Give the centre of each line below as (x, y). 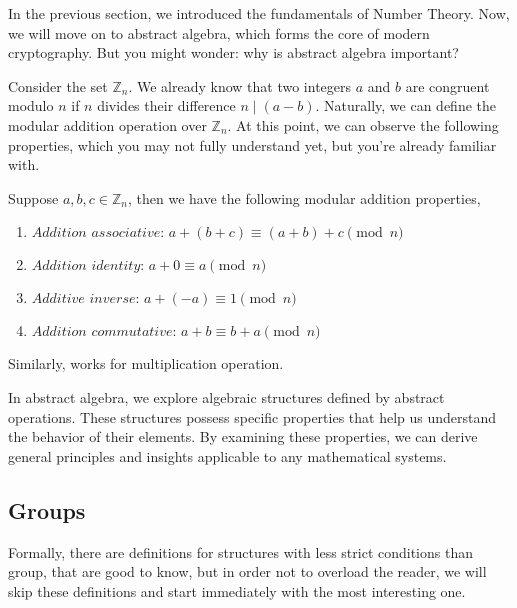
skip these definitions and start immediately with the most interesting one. (237, 590)
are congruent (447, 85)
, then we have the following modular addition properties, (304, 197)
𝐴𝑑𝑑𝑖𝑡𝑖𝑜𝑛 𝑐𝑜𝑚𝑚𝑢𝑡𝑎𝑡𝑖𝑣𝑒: (104, 332)
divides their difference (166, 105)
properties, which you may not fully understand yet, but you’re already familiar (252, 144)
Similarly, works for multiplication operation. (146, 363)
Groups (47, 509)
